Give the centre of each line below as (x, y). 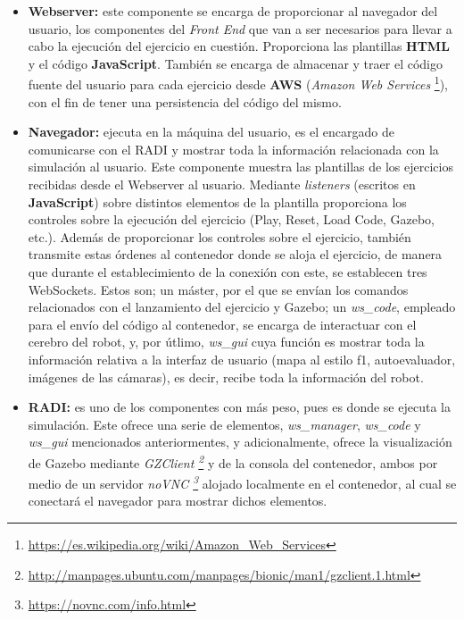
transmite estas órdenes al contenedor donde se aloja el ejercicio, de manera (235, 254)
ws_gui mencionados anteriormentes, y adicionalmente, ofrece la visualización (240, 442)
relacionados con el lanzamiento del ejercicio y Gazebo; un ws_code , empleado (242, 307)
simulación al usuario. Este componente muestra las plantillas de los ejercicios (240, 167)
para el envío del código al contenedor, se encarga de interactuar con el (222, 324)
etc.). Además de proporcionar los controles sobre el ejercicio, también (220, 236)
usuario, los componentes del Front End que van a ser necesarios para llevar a (240, 28)
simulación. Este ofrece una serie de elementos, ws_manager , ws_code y (224, 424)
